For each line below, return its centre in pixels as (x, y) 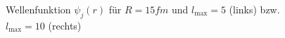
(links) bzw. (254, 9)
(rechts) (65, 25)
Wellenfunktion (38, 9)
